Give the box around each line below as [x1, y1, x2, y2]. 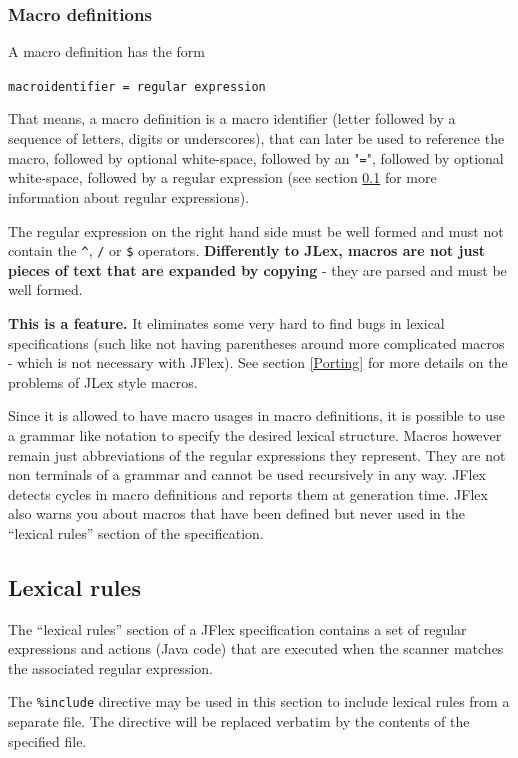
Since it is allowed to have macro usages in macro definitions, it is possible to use [8, 405, 505, 426]
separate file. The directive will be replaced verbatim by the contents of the [8, 711, 470, 732]
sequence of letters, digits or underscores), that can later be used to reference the [8, 128, 505, 149]
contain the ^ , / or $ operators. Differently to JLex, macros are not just [8, 240, 486, 261]
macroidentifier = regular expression [8, 79, 266, 94]
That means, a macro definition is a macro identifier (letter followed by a [8, 108, 456, 129]
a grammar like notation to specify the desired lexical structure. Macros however [8, 424, 502, 445]
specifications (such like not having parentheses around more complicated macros [8, 332, 505, 353]
